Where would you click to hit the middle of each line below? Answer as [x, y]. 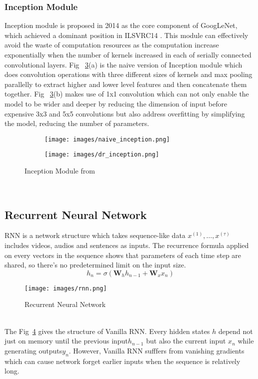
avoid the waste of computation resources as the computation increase [112, 45]
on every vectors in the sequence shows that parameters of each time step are [123, 255]
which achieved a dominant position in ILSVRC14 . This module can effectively [126, 35]
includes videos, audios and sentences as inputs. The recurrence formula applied [127, 245]
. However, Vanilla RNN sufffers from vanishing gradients [156, 350]
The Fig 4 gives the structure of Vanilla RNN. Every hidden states [107, 331]
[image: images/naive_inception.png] [107, 139]
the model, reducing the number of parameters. [77, 123]
